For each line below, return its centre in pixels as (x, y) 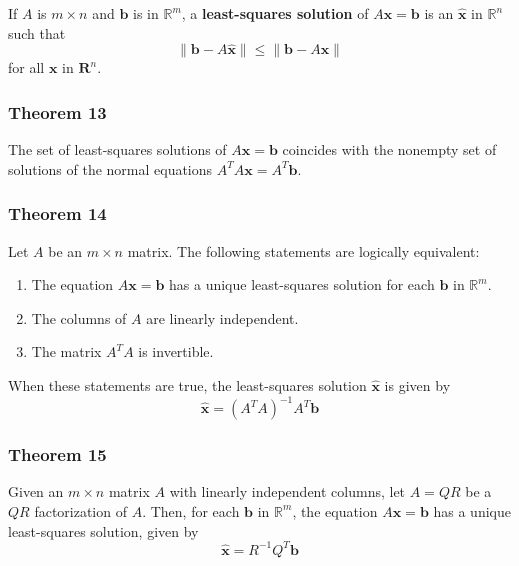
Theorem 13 (57, 111)
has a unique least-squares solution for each (302, 284)
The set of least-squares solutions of (117, 149)
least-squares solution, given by (103, 530)
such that (37, 32)
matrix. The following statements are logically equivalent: (303, 250)
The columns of (79, 317)
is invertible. (176, 351)
